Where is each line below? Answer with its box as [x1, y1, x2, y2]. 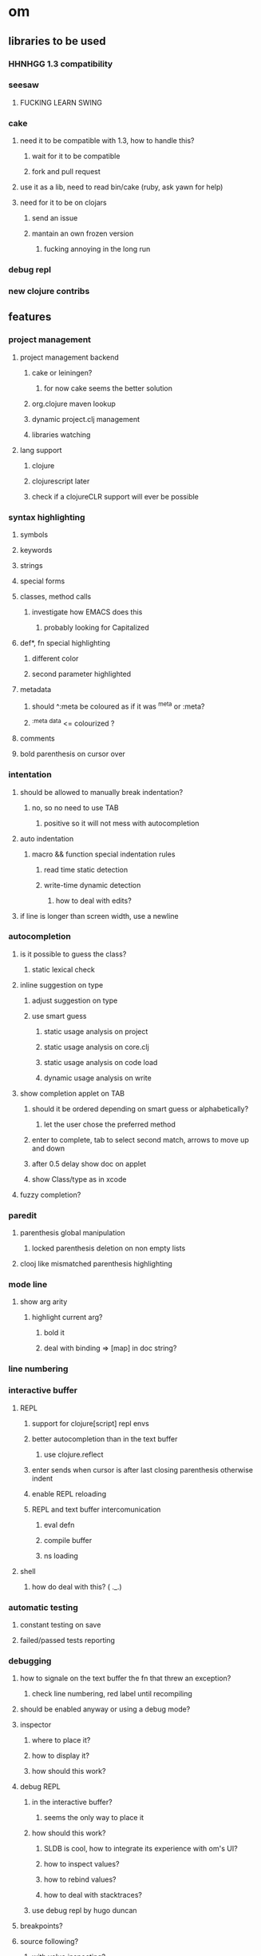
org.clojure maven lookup [31, 399, 116, 408]
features [8, 310, 52, 324]
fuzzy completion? [19, 1190, 81, 1199]
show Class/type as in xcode [31, 1174, 127, 1184]
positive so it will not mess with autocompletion [43, 818, 200, 828]
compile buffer [43, 1535, 93, 1545]
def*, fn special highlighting [19, 638, 110, 647]
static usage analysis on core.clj [43, 1042, 149, 1052]
